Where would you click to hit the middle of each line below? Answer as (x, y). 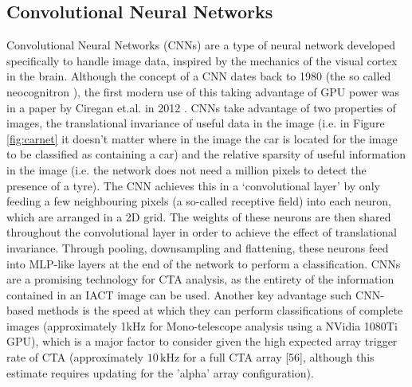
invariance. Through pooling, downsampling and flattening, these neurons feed (198, 247)
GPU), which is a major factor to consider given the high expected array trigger (202, 341)
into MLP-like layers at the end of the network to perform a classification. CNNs (204, 263)
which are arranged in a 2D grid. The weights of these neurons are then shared (199, 216)
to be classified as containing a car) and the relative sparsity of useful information (206, 154)
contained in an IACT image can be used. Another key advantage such (179, 294)
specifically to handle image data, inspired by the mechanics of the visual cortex (202, 60)
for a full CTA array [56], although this (279, 357)
